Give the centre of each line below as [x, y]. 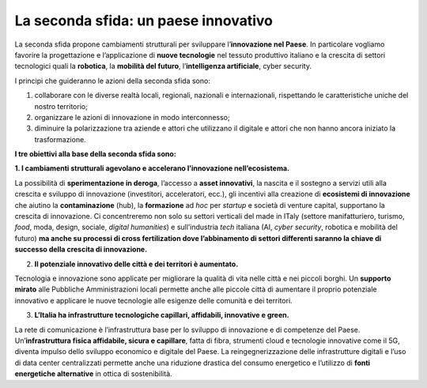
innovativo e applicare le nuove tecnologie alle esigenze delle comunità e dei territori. [153, 300]
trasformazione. [60, 139]
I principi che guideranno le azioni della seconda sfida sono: [113, 81]
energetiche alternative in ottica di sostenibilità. [94, 374]
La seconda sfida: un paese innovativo [144, 21]
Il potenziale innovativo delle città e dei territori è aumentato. [136, 264]
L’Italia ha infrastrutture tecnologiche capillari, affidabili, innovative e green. [162, 315]
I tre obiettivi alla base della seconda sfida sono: [96, 154]
